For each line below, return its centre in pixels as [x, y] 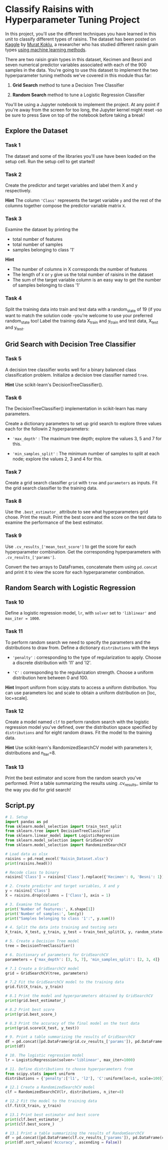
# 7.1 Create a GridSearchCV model [42, 968]
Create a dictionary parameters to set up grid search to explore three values [83, 423]
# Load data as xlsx [27, 854]
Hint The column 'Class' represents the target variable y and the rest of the [83, 200]
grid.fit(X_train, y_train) [34, 987]
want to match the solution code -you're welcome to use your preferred [79, 316]
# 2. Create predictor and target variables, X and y [62, 886]
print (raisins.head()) [29, 863]
